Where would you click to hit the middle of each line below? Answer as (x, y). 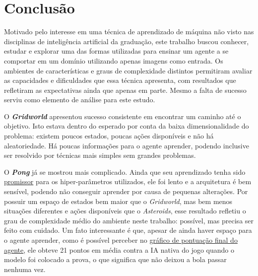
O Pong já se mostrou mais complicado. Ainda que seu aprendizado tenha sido (125, 172)
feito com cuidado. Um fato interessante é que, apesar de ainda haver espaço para (128, 230)
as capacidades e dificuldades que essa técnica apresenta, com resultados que (120, 80)
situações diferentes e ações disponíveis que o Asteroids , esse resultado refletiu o (125, 211)
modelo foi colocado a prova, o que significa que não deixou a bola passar (115, 259)
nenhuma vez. (25, 269)
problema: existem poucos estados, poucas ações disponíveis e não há (109, 136)
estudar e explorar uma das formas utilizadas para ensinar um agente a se (116, 51)
